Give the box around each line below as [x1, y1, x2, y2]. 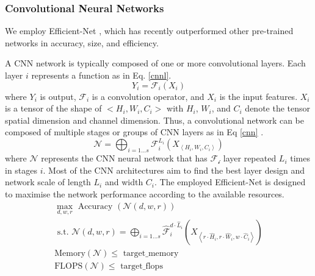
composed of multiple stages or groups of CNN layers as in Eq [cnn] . [5, 126, 264, 138]
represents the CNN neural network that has [41, 152, 208, 165]
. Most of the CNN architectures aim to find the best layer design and [43, 163, 305, 176]
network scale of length [5, 175, 91, 188]
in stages [5, 163, 38, 176]
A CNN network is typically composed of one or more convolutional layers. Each [5, 57, 306, 69]
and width [104, 175, 143, 188]
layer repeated [223, 152, 277, 165]
